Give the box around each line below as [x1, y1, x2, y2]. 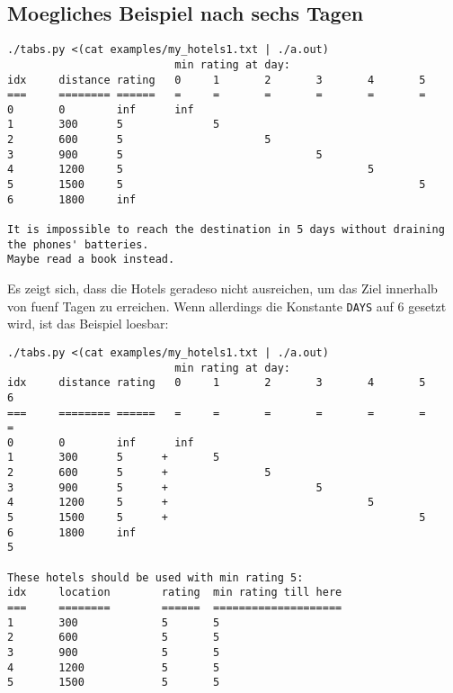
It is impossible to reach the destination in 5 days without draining [7, 223, 445, 237]
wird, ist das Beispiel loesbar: [7, 314, 169, 333]
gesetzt [408, 296, 447, 315]
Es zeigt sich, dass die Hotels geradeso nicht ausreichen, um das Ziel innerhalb [7, 279, 438, 298]
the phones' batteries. [7, 238, 149, 251]
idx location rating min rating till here [7, 586, 342, 599]
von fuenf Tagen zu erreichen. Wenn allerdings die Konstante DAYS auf [7, 296, 394, 315]
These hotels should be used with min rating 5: [7, 571, 304, 584]
